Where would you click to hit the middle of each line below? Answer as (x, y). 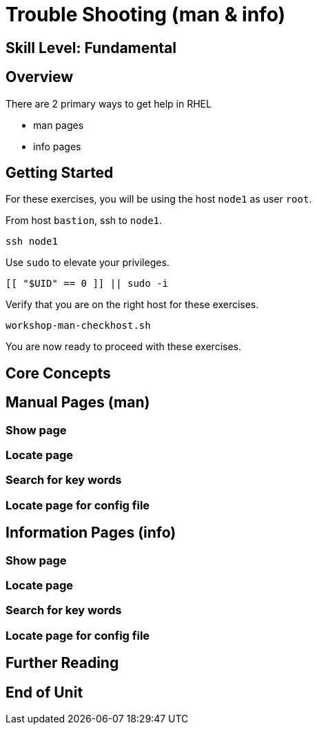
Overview (40, 77)
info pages (57, 146)
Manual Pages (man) (78, 403)
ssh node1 (32, 242)
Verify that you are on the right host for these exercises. (132, 305)
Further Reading (62, 663)
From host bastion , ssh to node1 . (84, 221)
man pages (59, 125)
